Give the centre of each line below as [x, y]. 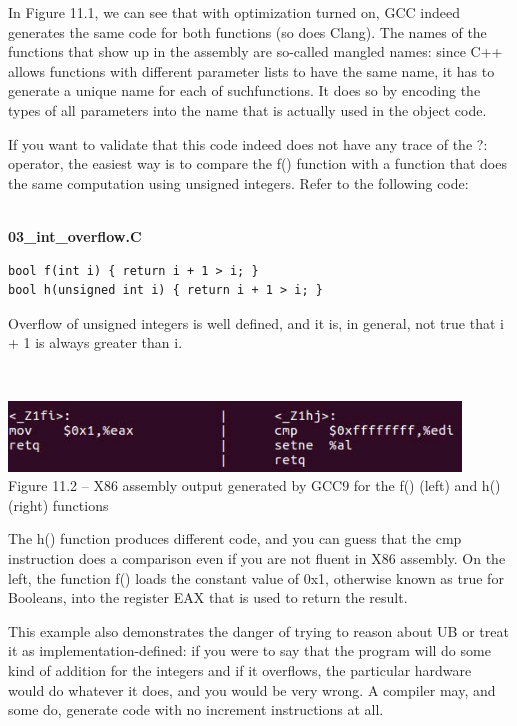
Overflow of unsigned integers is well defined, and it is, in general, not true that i [256, 322]
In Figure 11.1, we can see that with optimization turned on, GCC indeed [234, 12]
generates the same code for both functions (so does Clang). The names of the [247, 31]
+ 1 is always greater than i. [95, 342]
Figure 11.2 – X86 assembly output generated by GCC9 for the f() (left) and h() [254, 485]
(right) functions [58, 504]
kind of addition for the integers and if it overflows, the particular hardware [240, 669]
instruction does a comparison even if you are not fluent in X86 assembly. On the [257, 557]
